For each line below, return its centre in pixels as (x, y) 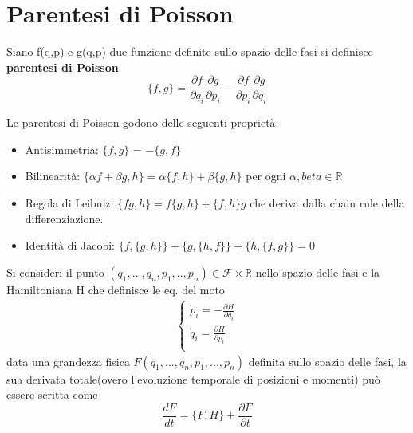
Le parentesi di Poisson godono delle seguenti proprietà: (143, 122)
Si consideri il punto (55, 272)
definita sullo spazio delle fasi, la (327, 361)
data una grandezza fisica (68, 361)
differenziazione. (64, 218)
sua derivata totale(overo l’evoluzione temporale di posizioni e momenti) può (193, 378)
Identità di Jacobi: (70, 245)
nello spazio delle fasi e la (318, 272)
